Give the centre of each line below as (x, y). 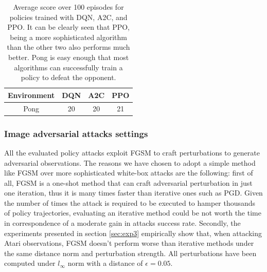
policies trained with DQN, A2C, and (68, 17)
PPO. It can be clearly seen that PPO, (68, 27)
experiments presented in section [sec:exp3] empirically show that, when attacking (133, 233)
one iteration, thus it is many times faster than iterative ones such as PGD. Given (133, 193)
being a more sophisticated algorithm (68, 37)
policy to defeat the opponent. (68, 77)
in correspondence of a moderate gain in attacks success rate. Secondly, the (122, 223)
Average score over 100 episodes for (68, 7)
